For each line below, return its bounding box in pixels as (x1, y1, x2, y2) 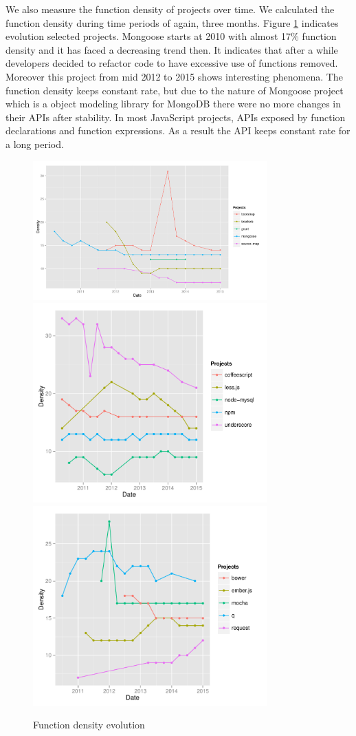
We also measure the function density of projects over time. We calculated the (5, 2, 335, 16)
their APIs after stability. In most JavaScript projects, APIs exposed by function (5, 109, 346, 124)
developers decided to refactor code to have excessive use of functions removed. (5, 56, 338, 70)
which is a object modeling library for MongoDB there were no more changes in (5, 96, 342, 111)
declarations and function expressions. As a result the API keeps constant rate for (5, 123, 351, 138)
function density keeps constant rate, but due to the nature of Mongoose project (5, 83, 344, 97)
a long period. (5, 136, 64, 151)
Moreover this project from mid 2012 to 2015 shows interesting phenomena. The (5, 69, 343, 83)
